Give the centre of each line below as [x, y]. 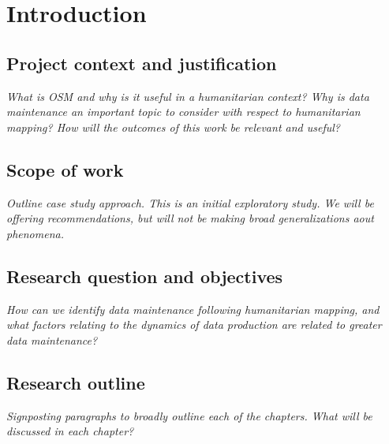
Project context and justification [142, 63]
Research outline [76, 382]
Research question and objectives [145, 276]
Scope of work [65, 169]
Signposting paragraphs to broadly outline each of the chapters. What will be [189, 415]
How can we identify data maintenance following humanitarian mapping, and [193, 309]
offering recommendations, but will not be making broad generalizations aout [190, 218]
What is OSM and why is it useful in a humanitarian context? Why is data [188, 96]
